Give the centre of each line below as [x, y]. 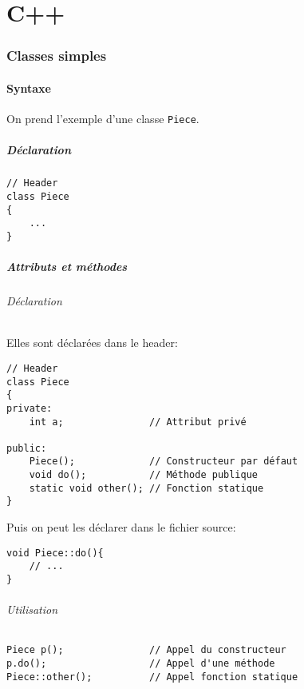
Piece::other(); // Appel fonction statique [152, 677]
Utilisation [32, 609]
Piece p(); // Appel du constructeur [146, 650]
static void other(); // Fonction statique [146, 488]
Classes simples [57, 56]
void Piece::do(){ [55, 553]
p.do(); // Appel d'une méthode [141, 664]
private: [30, 408]
